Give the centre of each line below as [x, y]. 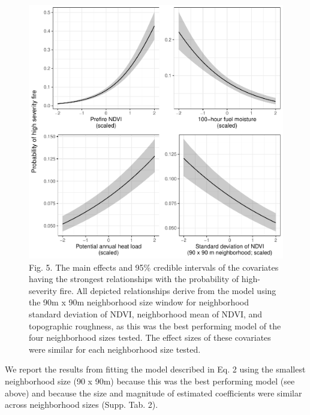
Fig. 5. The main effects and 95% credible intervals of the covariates [154, 267]
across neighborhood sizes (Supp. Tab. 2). [82, 405]
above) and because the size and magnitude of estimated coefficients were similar [154, 393]
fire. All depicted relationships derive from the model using [168, 290]
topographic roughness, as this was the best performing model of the [155, 325]
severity [43, 290]
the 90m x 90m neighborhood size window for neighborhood [139, 302]
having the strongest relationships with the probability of [134, 279]
